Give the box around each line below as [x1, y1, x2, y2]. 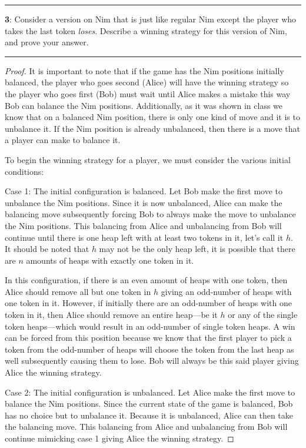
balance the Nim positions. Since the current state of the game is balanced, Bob [5, 397, 293, 410]
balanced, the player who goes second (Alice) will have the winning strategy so [5, 76, 289, 88]
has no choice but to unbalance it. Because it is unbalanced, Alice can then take [5, 409, 293, 421]
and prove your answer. [5, 36, 89, 48]
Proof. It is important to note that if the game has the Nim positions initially [5, 64, 284, 77]
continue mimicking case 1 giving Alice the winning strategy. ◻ [5, 432, 234, 444]
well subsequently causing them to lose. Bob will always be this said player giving [5, 354, 299, 367]
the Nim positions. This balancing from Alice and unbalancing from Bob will [5, 219, 282, 231]
